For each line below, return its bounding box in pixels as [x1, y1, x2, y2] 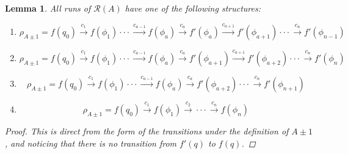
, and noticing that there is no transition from [5, 137, 177, 149]
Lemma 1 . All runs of [5, 2, 91, 14]
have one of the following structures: [125, 2, 261, 14]
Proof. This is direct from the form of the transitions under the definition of [5, 125, 289, 137]
